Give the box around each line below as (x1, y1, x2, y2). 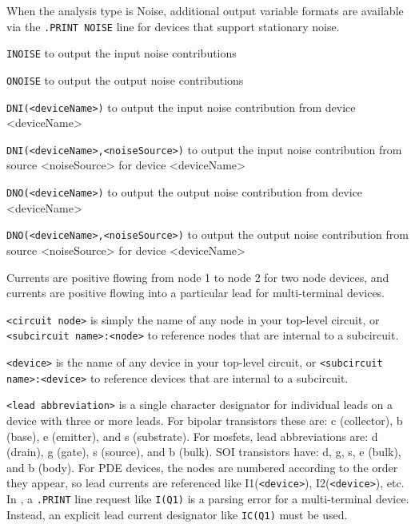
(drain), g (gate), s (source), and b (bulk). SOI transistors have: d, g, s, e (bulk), (6, 443, 401, 460)
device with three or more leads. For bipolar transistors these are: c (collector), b (6, 412, 403, 429)
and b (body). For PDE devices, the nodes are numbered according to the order (6, 459, 398, 475)
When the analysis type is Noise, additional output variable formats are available (6, 2, 404, 18)
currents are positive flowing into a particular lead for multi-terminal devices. (6, 284, 385, 301)
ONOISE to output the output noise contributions (6, 71, 244, 88)
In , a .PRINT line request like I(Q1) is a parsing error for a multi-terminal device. (6, 490, 409, 507)
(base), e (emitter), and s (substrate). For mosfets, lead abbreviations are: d (6, 427, 378, 444)
